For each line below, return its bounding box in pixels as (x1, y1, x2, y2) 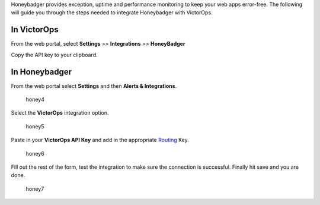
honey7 (25, 185, 44, 193)
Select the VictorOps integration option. (11, 109, 109, 116)
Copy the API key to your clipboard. (11, 51, 98, 58)
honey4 (25, 96, 44, 103)
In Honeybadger (11, 67, 72, 77)
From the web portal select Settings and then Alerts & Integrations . (11, 82, 177, 89)
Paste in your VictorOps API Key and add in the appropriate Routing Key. (11, 137, 189, 144)
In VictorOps (11, 24, 59, 35)
